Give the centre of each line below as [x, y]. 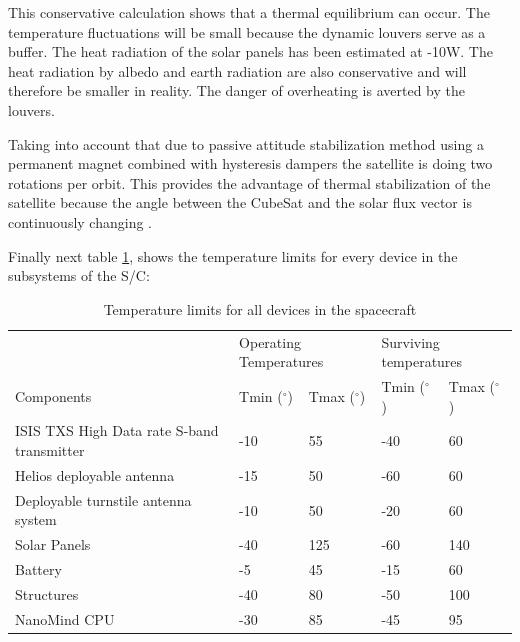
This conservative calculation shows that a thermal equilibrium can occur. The [249, 12]
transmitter [50, 450]
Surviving [410, 341]
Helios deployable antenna [95, 474]
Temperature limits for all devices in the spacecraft [260, 308]
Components [53, 395]
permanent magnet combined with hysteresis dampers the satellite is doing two [250, 163]
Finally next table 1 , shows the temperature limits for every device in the [233, 255]
